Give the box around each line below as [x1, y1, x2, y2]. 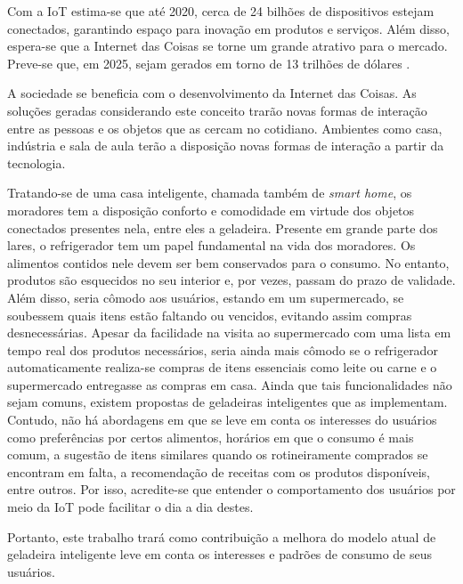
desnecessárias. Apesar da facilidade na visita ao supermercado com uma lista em [7, 323, 451, 342]
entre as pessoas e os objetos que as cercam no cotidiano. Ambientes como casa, [7, 118, 443, 137]
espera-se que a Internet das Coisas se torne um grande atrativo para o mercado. [7, 36, 448, 55]
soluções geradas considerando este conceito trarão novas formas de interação [7, 101, 427, 119]
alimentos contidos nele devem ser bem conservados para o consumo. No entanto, [7, 253, 450, 272]
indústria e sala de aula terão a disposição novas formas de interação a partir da [7, 136, 444, 155]
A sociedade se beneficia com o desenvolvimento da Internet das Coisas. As [7, 84, 417, 102]
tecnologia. [7, 153, 66, 172]
